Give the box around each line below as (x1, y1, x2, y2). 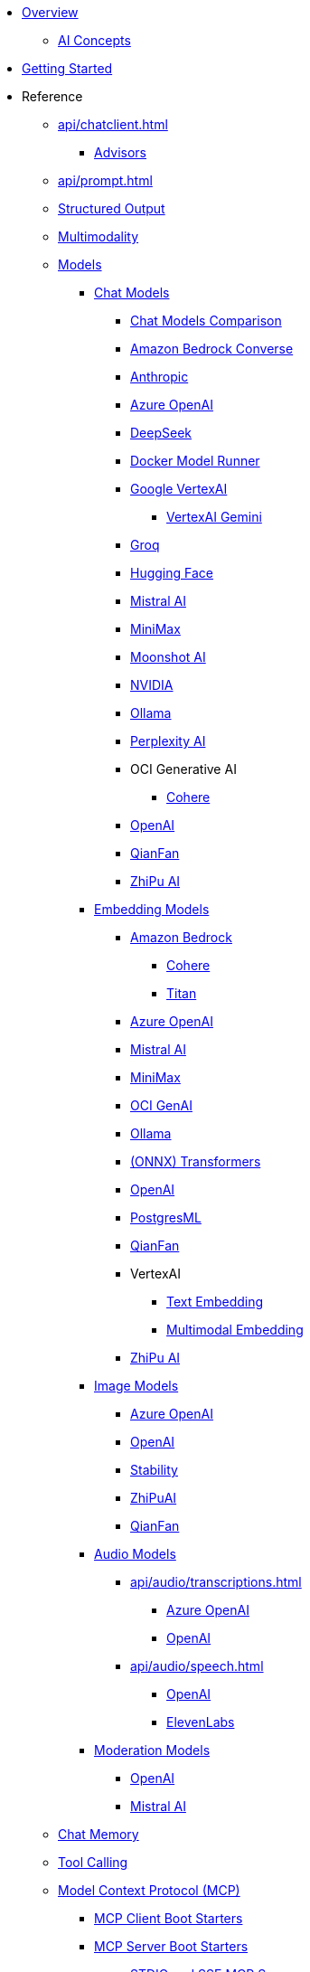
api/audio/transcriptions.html (130, 1574, 302, 1590)
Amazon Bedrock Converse (130, 341, 294, 356)
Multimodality (58, 229, 139, 244)
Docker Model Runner (130, 453, 260, 468)
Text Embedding (166, 1294, 264, 1309)
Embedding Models (94, 901, 210, 917)
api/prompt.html (58, 173, 153, 188)
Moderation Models (94, 1742, 211, 1758)
